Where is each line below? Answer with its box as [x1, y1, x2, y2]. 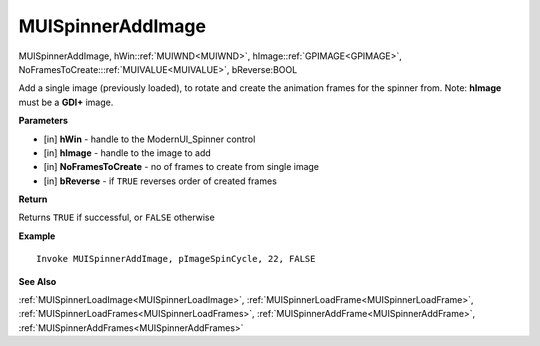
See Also [18, 275, 57, 287]
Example [18, 230, 56, 242]
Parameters [18, 115, 69, 127]
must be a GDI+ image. [18, 96, 114, 108]
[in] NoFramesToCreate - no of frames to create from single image [43, 161, 320, 173]
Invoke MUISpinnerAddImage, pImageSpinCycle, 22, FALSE [36, 253, 316, 265]
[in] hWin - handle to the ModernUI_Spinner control [43, 133, 256, 145]
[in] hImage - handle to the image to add [43, 146, 212, 159]
